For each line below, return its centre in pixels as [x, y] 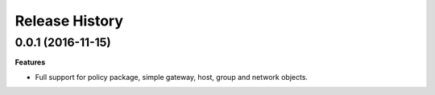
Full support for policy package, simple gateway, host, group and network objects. [172, 77]
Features [30, 62]
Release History [69, 21]
